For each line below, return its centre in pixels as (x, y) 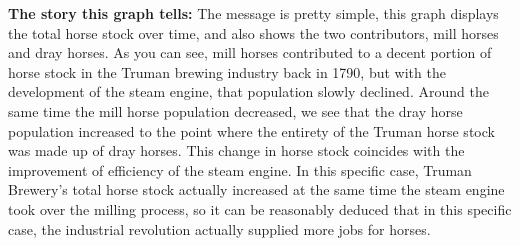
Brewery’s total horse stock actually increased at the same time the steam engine (256, 189)
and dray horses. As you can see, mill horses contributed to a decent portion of (250, 52)
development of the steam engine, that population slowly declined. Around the (248, 91)
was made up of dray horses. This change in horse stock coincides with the (236, 150)
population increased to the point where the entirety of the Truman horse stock (251, 130)
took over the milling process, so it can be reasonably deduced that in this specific (260, 208)
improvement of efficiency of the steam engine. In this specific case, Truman (240, 169)
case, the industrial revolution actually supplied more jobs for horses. (219, 228)
